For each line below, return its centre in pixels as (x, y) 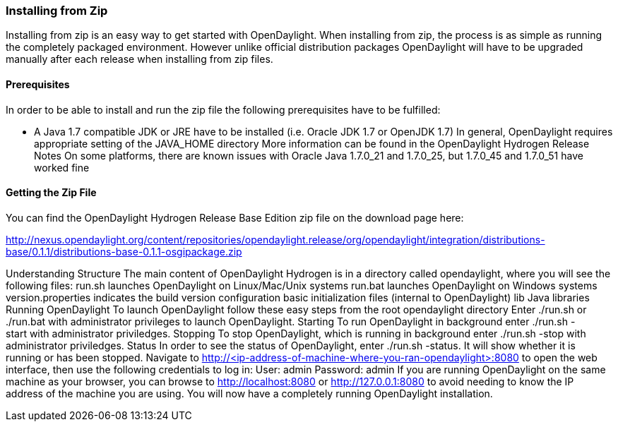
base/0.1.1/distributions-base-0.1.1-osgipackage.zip (124, 251)
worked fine (62, 167)
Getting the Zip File (51, 193)
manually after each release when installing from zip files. (139, 59)
